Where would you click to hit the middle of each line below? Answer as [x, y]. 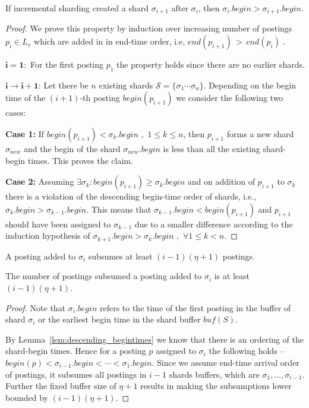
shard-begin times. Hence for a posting [76, 351]
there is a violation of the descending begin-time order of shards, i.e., [131, 196]
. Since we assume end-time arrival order [226, 363]
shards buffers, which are [214, 374]
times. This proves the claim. [80, 160]
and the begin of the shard [72, 149]
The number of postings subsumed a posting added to [104, 276]
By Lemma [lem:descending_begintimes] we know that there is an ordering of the [154, 339]
